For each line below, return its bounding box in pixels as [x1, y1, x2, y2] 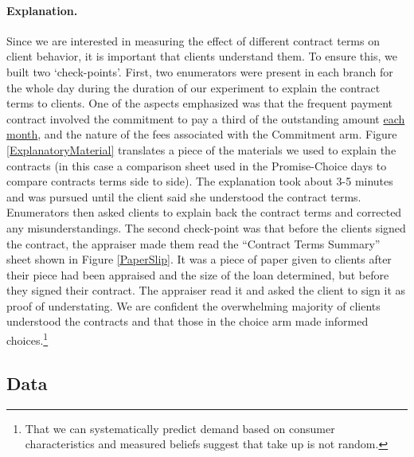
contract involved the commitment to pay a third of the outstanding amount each [6, 110, 405, 127]
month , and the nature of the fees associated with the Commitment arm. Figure [6, 126, 397, 143]
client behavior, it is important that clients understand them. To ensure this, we [6, 48, 397, 64]
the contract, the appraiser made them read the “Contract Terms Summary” [6, 235, 381, 252]
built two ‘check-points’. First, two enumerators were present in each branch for [6, 63, 393, 80]
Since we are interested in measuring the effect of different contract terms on [6, 32, 380, 49]
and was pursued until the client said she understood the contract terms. [6, 188, 361, 205]
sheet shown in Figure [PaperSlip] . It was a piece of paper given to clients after [6, 251, 392, 268]
